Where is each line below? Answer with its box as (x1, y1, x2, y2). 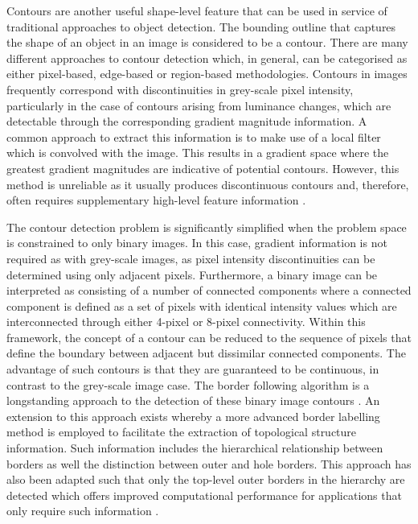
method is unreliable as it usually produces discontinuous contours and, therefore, (6, 175, 409, 192)
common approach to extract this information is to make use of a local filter (6, 128, 381, 145)
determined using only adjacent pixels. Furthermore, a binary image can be (6, 266, 378, 283)
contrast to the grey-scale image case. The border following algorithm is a (6, 376, 370, 393)
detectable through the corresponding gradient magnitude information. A (6, 113, 367, 130)
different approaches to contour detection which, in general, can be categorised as (6, 49, 408, 66)
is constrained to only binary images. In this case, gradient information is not (6, 234, 387, 251)
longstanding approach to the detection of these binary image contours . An (6, 392, 380, 409)
